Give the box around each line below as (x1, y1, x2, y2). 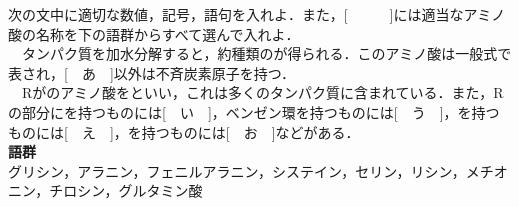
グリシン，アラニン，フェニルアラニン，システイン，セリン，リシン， (8, 160, 466, 181)
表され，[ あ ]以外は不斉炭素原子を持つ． (8, 62, 296, 83)
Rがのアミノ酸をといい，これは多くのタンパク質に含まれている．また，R (21, 82, 504, 103)
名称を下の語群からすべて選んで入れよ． (35, 23, 300, 44)
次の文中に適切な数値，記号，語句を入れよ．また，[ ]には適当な (8, 4, 464, 24)
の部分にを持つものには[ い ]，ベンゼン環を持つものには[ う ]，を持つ (8, 101, 500, 122)
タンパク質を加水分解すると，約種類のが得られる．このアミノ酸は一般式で (21, 43, 512, 64)
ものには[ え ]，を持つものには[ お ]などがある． (8, 121, 360, 142)
